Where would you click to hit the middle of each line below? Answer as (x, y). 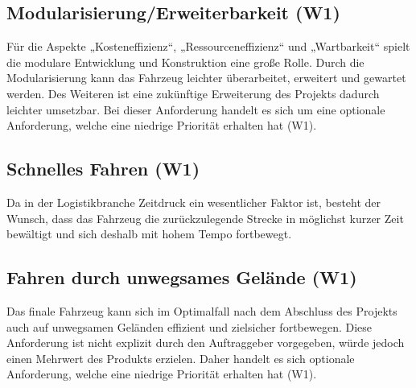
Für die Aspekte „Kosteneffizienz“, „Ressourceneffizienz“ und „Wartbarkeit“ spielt (208, 46)
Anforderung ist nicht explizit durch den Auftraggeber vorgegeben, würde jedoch (206, 343)
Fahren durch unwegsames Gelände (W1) (182, 277)
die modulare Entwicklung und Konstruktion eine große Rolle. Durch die (185, 62)
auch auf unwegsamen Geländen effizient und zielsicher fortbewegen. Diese (189, 326)
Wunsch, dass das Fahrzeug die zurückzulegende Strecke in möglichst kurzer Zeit (205, 218)
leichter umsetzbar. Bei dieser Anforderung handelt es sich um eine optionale (196, 109)
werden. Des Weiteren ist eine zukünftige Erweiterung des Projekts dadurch (193, 93)
